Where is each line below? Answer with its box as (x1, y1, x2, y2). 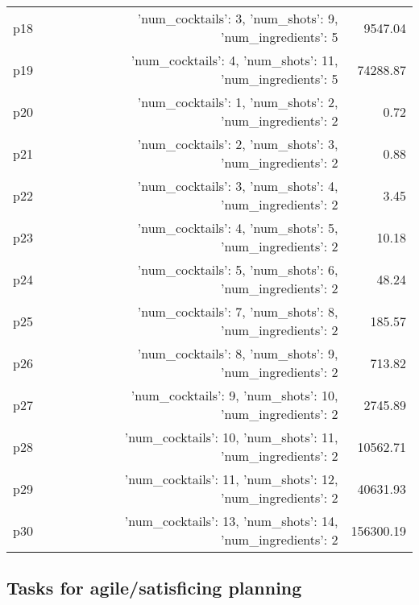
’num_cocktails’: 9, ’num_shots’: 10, (131, 386, 338, 404)
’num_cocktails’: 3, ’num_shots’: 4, (137, 176, 338, 195)
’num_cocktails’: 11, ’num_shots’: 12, (124, 470, 338, 488)
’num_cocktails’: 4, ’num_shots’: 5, (137, 218, 338, 237)
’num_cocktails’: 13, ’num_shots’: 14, (124, 512, 338, 530)
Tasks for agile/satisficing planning (6, 575, 302, 600)
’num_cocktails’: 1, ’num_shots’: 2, (137, 93, 338, 111)
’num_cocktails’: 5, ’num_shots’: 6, (137, 260, 338, 279)
